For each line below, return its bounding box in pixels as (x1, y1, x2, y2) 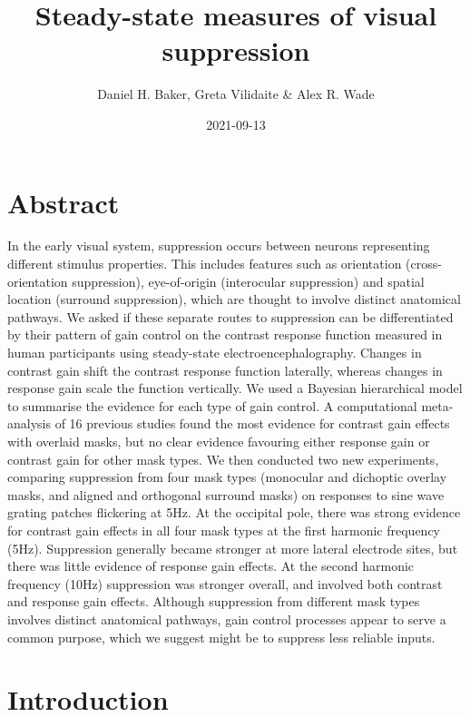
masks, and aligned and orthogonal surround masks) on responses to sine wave (7, 485, 445, 504)
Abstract (7, 183, 120, 221)
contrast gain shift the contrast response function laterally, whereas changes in (7, 360, 443, 379)
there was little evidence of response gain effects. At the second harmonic (7, 556, 415, 575)
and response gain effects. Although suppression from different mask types (7, 592, 420, 611)
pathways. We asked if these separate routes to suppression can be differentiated (7, 307, 454, 326)
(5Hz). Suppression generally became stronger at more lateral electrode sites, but (7, 538, 458, 557)
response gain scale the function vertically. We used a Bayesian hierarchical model (7, 378, 463, 398)
